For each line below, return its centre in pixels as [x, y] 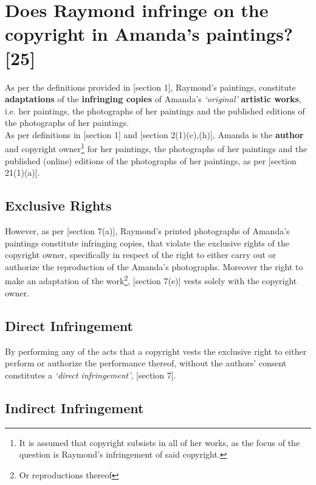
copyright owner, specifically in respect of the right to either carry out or [141, 255]
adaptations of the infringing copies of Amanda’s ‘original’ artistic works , [153, 99]
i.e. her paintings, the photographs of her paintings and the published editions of [155, 110]
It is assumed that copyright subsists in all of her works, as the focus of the [160, 442]
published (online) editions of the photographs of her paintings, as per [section [151, 160]
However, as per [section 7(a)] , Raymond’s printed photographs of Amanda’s [147, 231]
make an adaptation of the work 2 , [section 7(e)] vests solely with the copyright [151, 280]
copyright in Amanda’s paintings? [149, 34]
